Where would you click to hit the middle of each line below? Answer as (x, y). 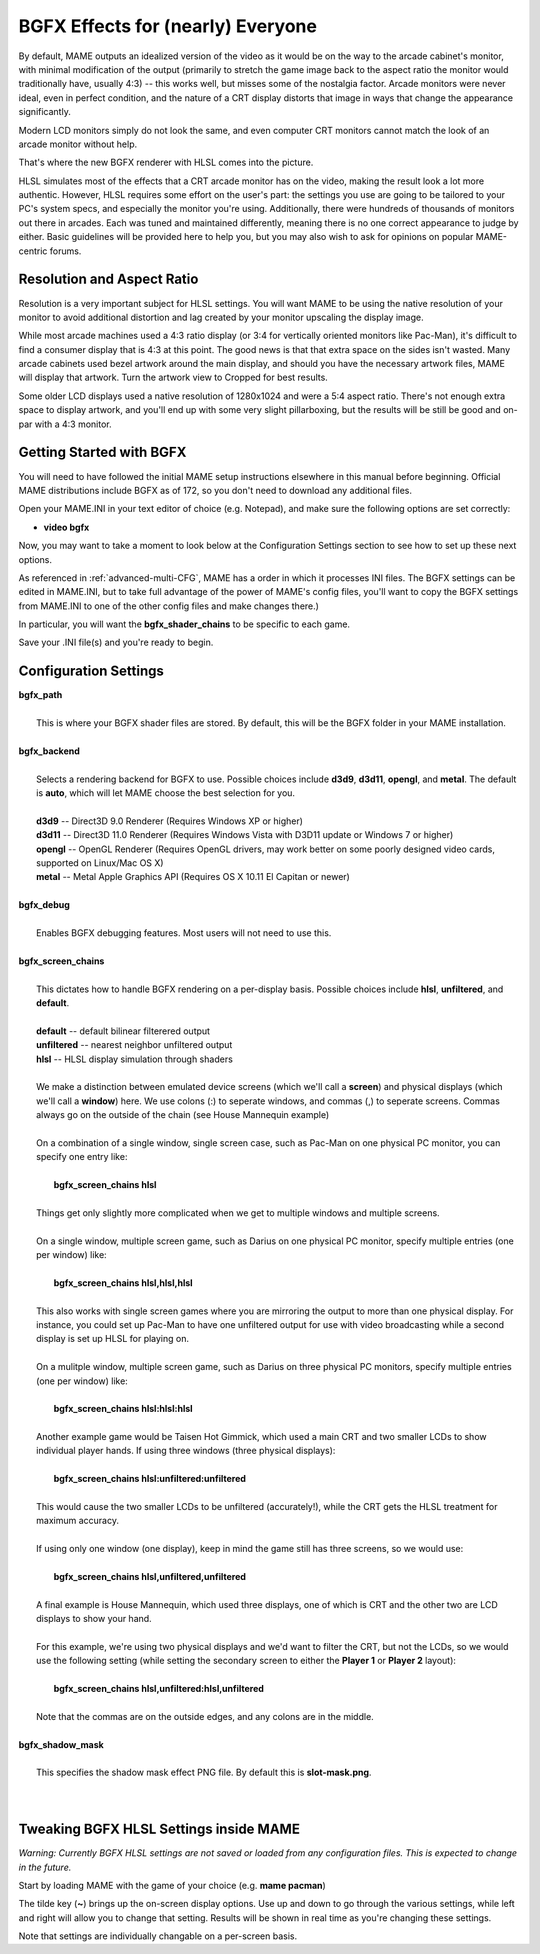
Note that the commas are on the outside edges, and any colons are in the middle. (205, 1716)
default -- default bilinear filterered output (123, 1031)
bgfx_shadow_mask (61, 1744)
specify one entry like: (82, 1157)
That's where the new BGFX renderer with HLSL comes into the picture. (166, 162)
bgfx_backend (49, 751)
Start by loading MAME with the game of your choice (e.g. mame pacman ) (172, 1885)
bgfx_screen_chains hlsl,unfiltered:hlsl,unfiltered (159, 1689)
